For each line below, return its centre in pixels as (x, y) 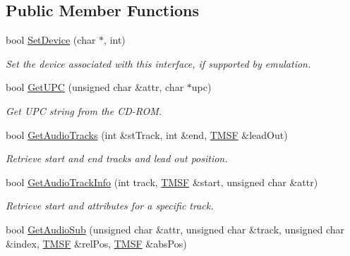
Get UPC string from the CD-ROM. (84, 110)
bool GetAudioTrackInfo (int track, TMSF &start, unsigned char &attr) (162, 182)
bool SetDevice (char (51, 40)
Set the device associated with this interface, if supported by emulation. (158, 63)
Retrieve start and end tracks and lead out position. (117, 158)
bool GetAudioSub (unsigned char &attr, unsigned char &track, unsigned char (175, 229)
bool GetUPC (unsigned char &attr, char (95, 87)
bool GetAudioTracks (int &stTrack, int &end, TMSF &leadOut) (147, 134)
